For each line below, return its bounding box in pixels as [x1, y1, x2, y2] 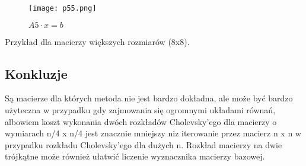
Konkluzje [5, 64, 68, 82]
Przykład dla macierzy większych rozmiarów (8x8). [5, 35, 190, 47]
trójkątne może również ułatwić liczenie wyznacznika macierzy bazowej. [5, 150, 265, 162]
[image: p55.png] [28, 4, 97, 12]
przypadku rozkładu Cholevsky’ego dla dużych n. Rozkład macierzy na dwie [5, 138, 282, 151]
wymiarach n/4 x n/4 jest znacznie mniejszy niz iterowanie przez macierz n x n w [5, 127, 301, 139]
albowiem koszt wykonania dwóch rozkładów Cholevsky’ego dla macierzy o [5, 115, 277, 127]
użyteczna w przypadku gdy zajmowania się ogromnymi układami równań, [5, 104, 276, 116]
